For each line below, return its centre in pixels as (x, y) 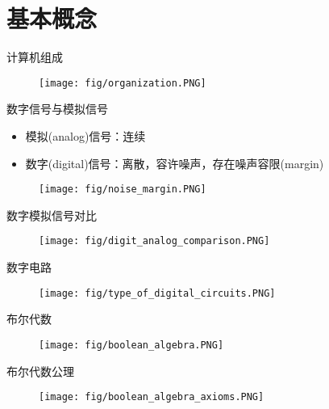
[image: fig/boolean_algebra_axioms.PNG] (152, 397)
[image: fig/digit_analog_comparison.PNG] (154, 241)
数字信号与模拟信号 (57, 109)
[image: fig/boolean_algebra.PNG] (131, 345)
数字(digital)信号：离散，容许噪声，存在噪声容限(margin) (175, 163)
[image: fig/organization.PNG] (123, 83)
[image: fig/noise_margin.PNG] (123, 190)
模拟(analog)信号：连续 (85, 135)
